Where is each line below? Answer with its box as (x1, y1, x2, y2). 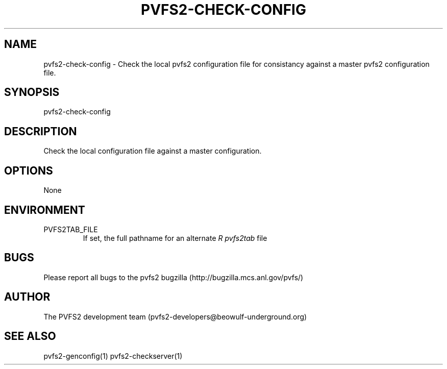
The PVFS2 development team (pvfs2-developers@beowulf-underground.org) (43, 312, 307, 321)
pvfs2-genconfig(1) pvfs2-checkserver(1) (43, 351, 183, 360)
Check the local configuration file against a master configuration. (43, 146, 262, 156)
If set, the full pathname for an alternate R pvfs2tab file (83, 233, 267, 242)
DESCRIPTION (4, 125, 77, 138)
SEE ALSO (4, 330, 56, 343)
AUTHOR (4, 290, 51, 304)
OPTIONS (4, 164, 53, 177)
